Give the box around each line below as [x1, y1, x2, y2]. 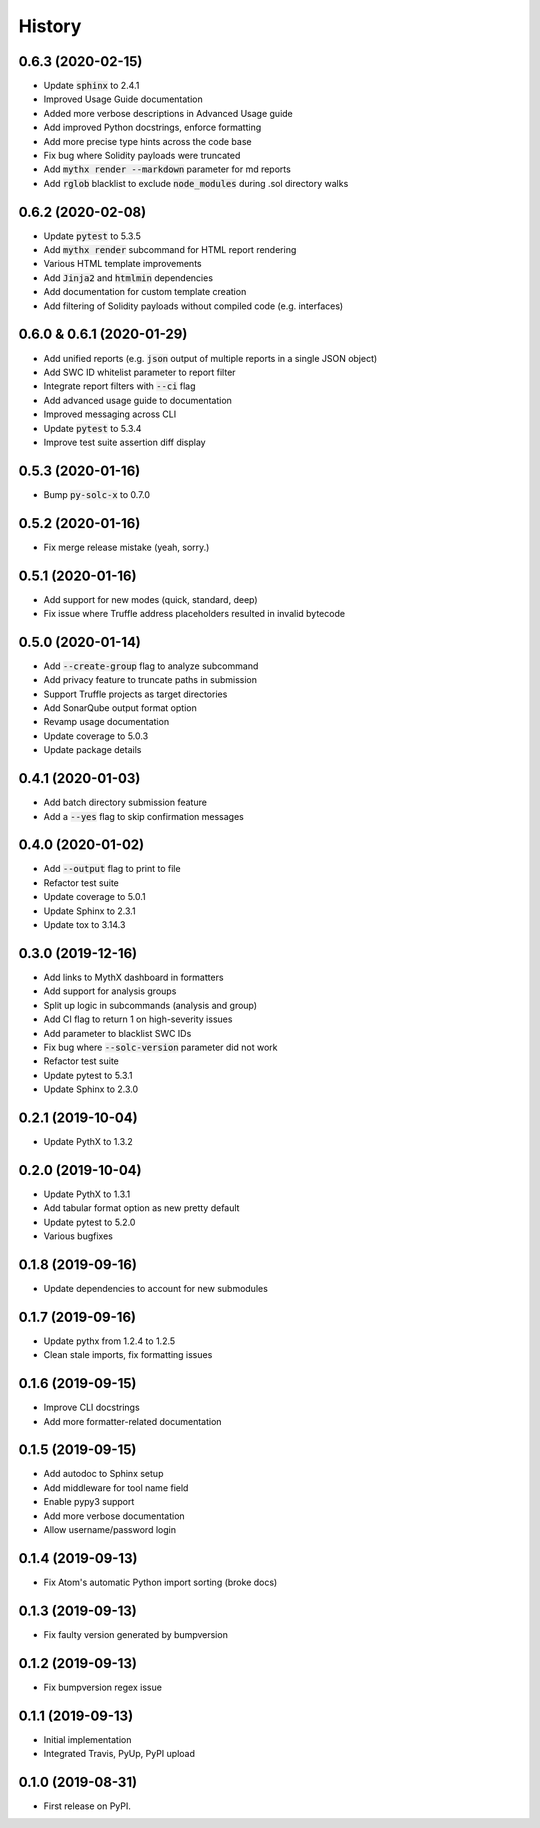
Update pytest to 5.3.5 [43, 230, 142, 242]
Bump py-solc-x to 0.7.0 [43, 488, 150, 500]
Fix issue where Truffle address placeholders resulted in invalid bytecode [43, 608, 345, 620]
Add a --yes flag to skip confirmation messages [43, 810, 244, 822]
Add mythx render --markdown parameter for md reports [43, 163, 292, 175]
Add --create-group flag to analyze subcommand [43, 660, 259, 672]
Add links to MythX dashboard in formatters [43, 971, 224, 983]
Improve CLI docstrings [43, 1401, 140, 1414]
